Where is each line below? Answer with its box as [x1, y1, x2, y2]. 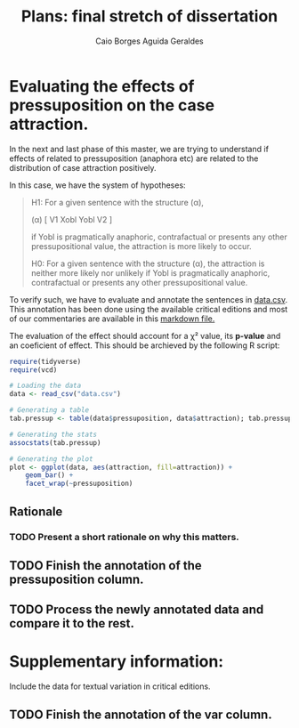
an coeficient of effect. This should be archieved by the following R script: [9, 340, 280, 351]
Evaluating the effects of [9, 76, 195, 96]
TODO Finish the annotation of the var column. [9, 707, 273, 722]
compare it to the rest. [9, 616, 135, 631]
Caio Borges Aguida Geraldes [94, 36, 205, 46]
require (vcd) [9, 365, 58, 375]
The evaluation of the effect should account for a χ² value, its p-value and [9, 330, 281, 341]
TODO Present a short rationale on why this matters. [9, 530, 240, 543]
